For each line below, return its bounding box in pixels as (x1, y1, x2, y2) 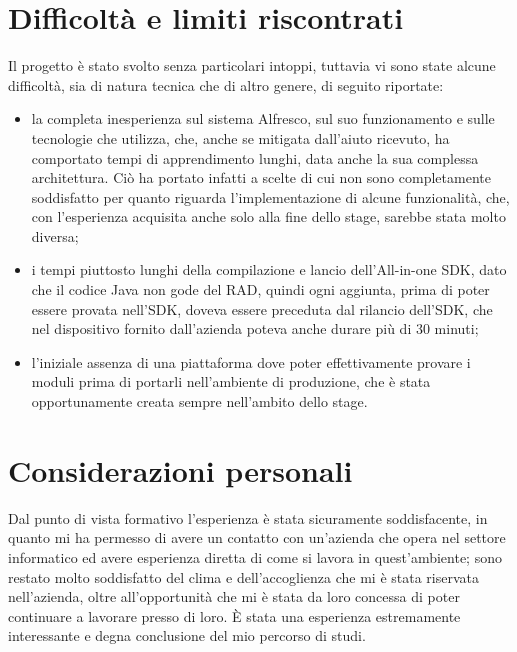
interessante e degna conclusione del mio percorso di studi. (8, 625, 366, 646)
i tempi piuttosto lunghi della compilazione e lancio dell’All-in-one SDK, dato (31, 259, 507, 280)
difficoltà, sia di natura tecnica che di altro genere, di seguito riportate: (8, 74, 444, 95)
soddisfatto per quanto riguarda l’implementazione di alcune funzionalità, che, (31, 186, 510, 207)
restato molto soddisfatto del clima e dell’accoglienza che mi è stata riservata (8, 566, 479, 587)
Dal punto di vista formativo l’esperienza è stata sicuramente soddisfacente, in (8, 507, 488, 528)
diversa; (31, 225, 79, 246)
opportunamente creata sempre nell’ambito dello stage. (31, 391, 368, 412)
